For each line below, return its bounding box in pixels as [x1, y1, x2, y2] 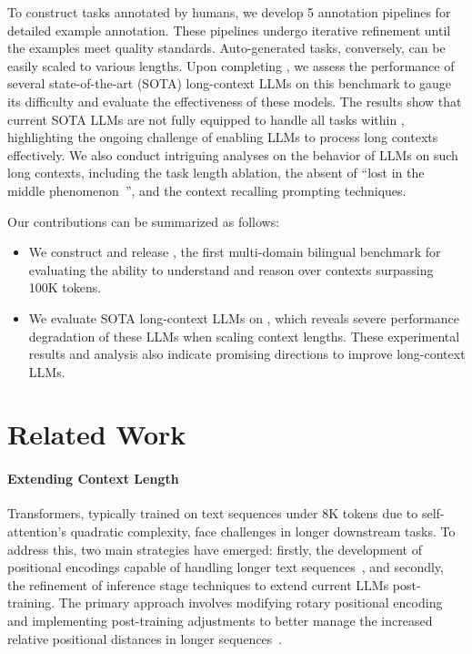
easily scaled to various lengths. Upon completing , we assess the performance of [7, 56, 455, 75]
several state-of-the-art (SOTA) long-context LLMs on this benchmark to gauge [7, 74, 452, 93]
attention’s [7, 522, 67, 541]
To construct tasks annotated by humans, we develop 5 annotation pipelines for [7, 3, 451, 21]
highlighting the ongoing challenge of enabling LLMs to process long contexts [7, 128, 438, 147]
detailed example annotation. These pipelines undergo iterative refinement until [7, 20, 451, 39]
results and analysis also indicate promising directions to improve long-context [28, 344, 466, 363]
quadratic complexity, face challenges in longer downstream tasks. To [70, 522, 456, 541]
